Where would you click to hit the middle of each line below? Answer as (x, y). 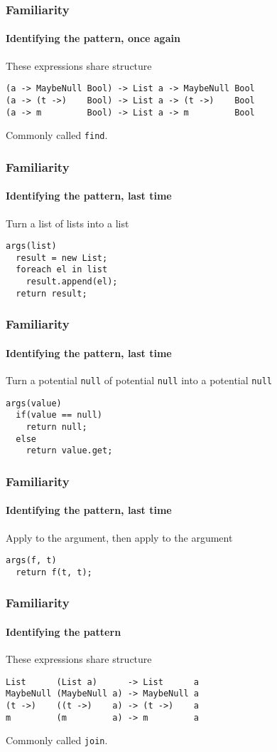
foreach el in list (62, 270)
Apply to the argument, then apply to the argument (119, 537)
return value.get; (69, 451)
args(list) (31, 246)
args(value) (34, 403)
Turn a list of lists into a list (67, 223)
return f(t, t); (54, 572)
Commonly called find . (57, 135)
